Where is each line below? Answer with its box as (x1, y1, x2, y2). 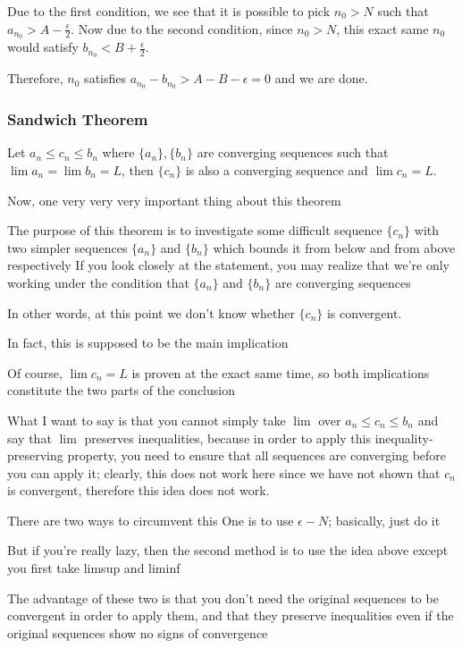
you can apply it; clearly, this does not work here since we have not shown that (7, 463, 441, 482)
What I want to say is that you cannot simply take (7, 410, 286, 429)
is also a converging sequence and (185, 160, 368, 179)
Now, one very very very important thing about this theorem (7, 190, 341, 209)
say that (7, 428, 52, 447)
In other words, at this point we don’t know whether (7, 303, 295, 322)
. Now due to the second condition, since (71, 19, 293, 38)
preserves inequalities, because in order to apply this (84, 428, 371, 447)
